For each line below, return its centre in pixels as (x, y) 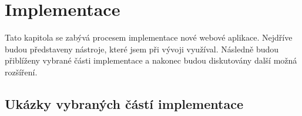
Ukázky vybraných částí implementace (124, 103)
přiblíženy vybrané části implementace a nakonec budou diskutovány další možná (151, 60)
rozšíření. (21, 72)
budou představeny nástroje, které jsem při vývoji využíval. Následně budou (142, 49)
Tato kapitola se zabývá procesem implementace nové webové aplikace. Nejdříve (149, 37)
